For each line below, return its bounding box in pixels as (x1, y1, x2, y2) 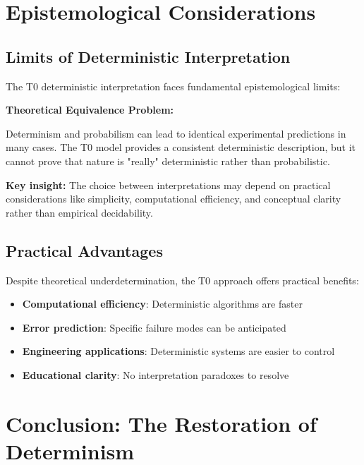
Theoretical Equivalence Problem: (6, 102, 174, 117)
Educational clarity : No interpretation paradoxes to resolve (22, 367, 289, 382)
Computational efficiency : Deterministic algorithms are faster (22, 296, 303, 311)
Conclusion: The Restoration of (6, 409, 317, 437)
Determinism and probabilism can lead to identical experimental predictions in (6, 126, 346, 140)
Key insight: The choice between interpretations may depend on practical (6, 177, 331, 192)
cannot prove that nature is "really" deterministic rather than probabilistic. (6, 153, 330, 168)
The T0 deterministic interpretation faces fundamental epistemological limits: (6, 78, 341, 93)
